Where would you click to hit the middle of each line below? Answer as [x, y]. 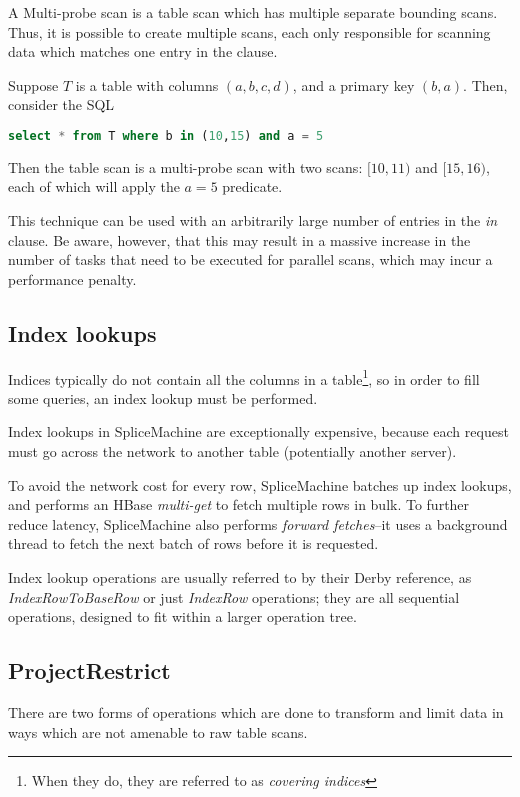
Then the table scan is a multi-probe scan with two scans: [185, 166]
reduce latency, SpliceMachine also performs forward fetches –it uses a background [258, 523]
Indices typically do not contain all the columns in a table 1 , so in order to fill [244, 377]
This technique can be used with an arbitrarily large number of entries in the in [253, 220]
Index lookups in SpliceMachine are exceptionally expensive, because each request [258, 431]
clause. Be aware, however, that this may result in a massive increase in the [239, 239]
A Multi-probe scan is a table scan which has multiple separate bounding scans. [253, 12]
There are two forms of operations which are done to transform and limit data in [256, 712]
